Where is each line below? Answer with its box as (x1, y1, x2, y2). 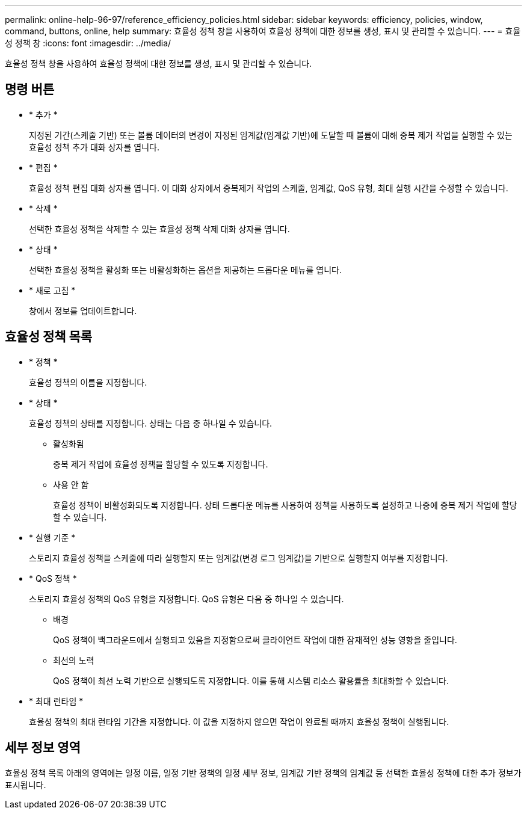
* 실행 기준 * (29, 532, 76, 543)
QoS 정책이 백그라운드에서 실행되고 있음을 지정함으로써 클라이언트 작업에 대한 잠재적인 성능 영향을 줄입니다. (53, 634, 457, 645)
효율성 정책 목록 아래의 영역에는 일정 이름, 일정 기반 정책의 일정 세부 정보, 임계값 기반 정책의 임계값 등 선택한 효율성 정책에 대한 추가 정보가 (5, 767, 522, 778)
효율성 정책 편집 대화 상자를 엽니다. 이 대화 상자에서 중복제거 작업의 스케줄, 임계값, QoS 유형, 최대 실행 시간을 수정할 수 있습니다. (29, 182, 508, 193)
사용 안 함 (53, 479, 89, 490)
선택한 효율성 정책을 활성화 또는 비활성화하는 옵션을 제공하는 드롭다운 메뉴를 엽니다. (29, 264, 342, 275)
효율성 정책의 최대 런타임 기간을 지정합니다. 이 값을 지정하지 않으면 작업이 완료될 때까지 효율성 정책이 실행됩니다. (29, 716, 449, 727)
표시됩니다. (5, 779, 46, 790)
